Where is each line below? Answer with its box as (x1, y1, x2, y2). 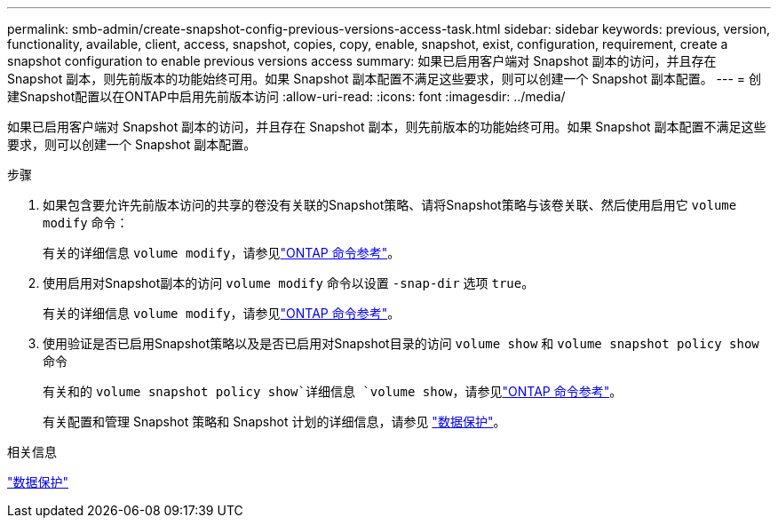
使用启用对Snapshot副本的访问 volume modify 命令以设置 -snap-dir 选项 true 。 (43, 275, 535, 290)
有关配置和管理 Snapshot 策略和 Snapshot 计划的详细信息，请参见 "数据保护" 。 (43, 414, 506, 429)
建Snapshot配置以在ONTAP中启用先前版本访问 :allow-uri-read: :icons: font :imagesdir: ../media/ (7, 89, 566, 104)
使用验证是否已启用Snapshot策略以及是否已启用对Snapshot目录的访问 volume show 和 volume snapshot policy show (43, 336, 759, 351)
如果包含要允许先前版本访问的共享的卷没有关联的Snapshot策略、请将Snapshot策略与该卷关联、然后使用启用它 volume (43, 197, 737, 212)
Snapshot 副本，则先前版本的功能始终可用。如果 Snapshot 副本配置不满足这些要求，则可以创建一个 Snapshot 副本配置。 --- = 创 (7, 71, 762, 86)
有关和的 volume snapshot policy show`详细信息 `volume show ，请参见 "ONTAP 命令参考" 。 (43, 384, 623, 399)
